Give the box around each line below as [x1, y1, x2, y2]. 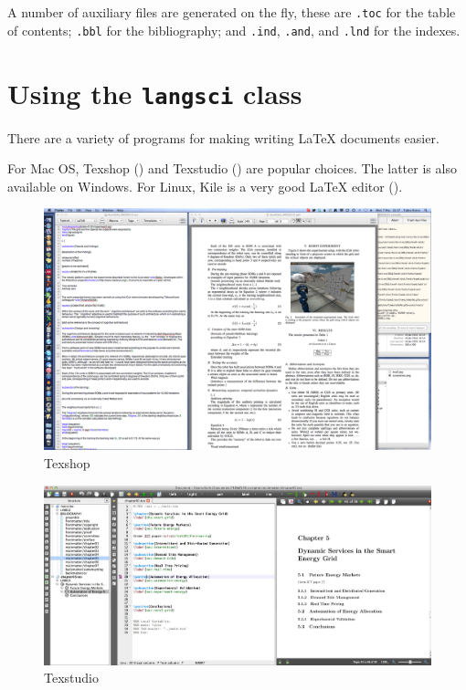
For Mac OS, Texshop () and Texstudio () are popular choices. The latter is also [7, 159, 457, 178]
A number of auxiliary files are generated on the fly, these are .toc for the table [7, 3, 456, 21]
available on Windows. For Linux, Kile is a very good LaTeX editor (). [7, 176, 403, 195]
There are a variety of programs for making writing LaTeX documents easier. [7, 128, 440, 147]
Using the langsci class [7, 74, 302, 111]
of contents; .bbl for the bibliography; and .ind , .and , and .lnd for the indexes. [7, 20, 461, 39]
